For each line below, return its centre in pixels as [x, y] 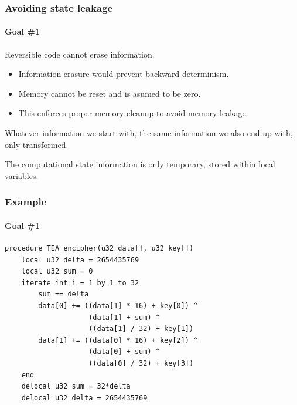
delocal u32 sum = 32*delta [76, 387]
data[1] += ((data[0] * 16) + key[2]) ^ [118, 340]
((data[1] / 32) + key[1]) [141, 329]
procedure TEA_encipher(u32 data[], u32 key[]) [99, 249]
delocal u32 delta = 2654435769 [84, 398]
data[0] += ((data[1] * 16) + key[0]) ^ [118, 306]
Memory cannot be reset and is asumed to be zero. [110, 93]
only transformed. [37, 144]
